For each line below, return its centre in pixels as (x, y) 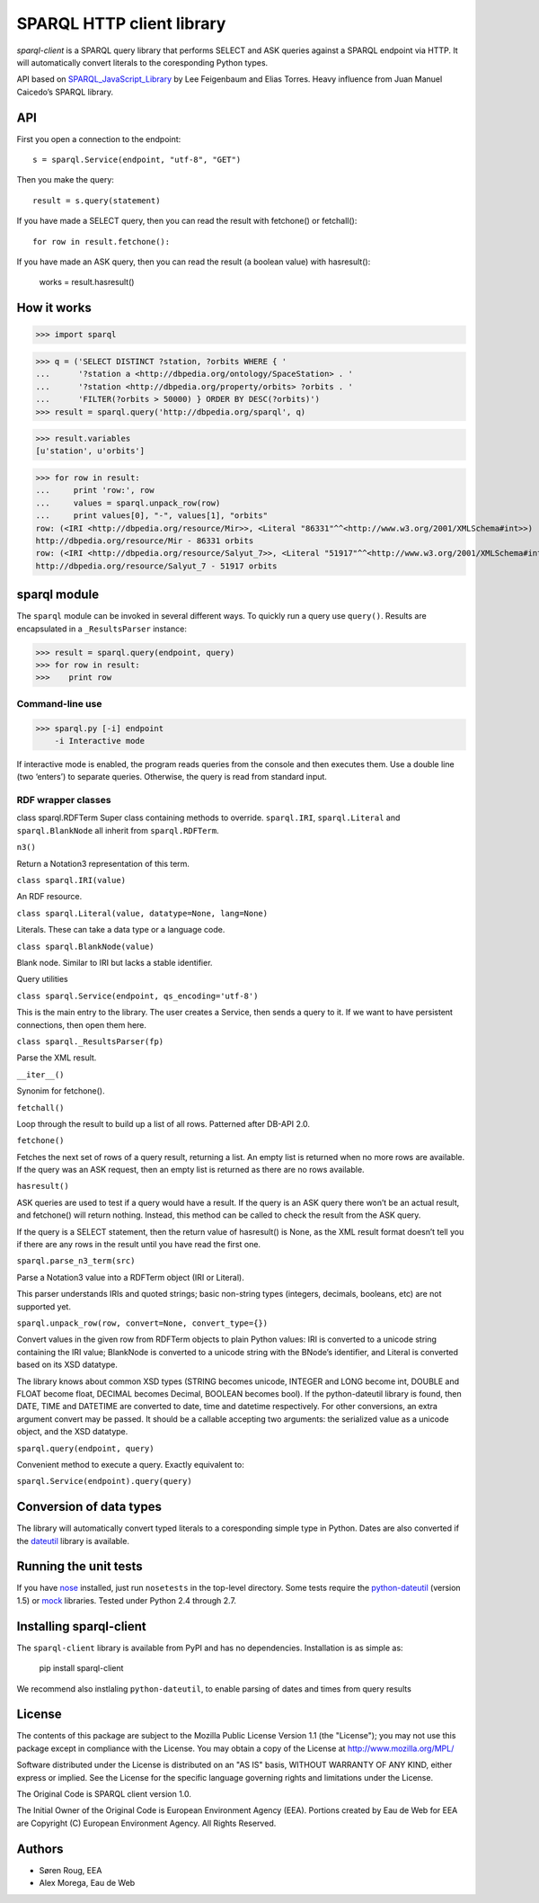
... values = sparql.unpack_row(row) (128, 503)
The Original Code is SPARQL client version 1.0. (104, 1794)
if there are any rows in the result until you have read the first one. (138, 1245)
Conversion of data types (89, 1507)
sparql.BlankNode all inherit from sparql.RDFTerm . (118, 830)
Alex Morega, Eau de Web (87, 1883)
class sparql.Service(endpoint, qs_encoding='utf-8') (137, 996)
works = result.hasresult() (87, 282)
